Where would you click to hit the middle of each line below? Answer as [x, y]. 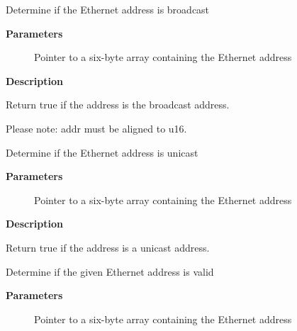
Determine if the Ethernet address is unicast [102, 152]
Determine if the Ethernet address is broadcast [108, 9]
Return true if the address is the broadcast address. [118, 105]
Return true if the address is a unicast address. [108, 247]
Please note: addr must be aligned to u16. [96, 128]
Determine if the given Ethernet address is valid [110, 271]
